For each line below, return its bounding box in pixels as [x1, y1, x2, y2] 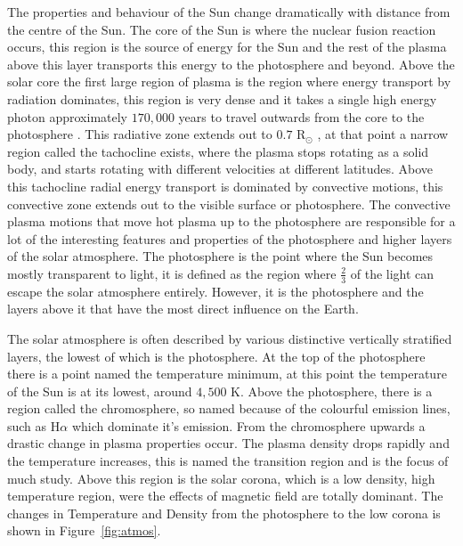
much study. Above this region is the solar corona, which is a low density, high [7, 469, 435, 487]
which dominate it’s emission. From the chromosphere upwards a [71, 416, 426, 435]
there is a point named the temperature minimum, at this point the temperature [7, 364, 447, 383]
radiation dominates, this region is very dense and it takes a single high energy [7, 89, 437, 108]
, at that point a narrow [317, 125, 449, 143]
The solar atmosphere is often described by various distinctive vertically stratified [7, 329, 452, 347]
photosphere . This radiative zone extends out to [7, 125, 272, 143]
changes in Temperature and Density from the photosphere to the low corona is [7, 503, 441, 522]
